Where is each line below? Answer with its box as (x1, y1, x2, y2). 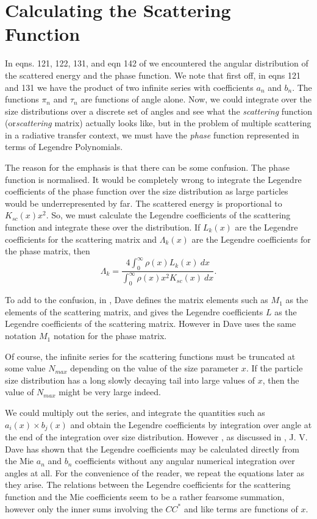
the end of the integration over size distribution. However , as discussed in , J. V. (5, 431, 308, 443)
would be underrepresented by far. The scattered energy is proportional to (5, 196, 282, 209)
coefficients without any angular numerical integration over (75, 454, 295, 467)
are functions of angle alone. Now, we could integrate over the (80, 93, 312, 106)
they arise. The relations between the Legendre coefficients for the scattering (5, 478, 291, 491)
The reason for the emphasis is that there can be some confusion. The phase (5, 161, 290, 174)
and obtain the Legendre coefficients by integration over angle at (70, 418, 312, 431)
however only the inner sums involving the (5, 502, 163, 515)
